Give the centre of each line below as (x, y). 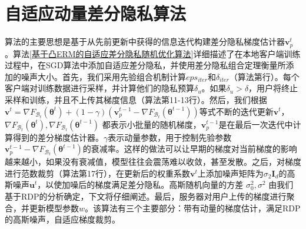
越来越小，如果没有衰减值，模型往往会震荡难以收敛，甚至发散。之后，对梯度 (153, 162)
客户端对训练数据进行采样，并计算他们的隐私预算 (99, 88)
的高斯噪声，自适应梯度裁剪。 (62, 219)
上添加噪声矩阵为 (230, 173)
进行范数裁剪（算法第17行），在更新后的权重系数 (97, 173)
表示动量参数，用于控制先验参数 (170, 137)
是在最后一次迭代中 (256, 124)
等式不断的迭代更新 (236, 111)
